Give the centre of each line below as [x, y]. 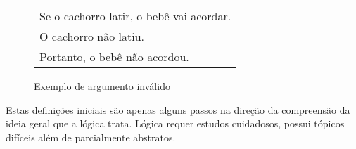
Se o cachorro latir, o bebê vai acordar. [135, 16]
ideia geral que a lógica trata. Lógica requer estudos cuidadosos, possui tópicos [175, 123]
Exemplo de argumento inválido [102, 86]
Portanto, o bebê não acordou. [114, 57]
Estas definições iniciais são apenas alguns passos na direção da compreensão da [178, 109]
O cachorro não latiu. [92, 36]
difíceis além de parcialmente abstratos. [91, 137]
